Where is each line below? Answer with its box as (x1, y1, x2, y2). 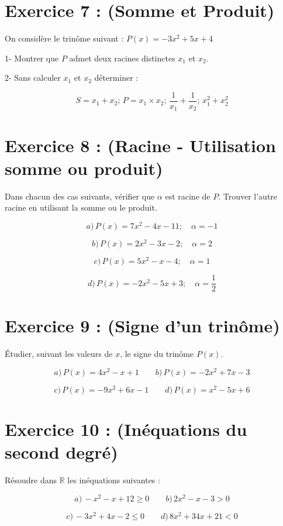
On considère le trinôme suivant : (5, 32, 124, 44)
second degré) (5, 440, 118, 464)
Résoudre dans (5, 474, 57, 486)
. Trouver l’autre (218, 190, 278, 202)
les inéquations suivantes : (67, 474, 160, 486)
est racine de (165, 190, 210, 202)
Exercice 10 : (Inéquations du (5, 417, 247, 441)
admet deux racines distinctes (69, 51, 175, 64)
